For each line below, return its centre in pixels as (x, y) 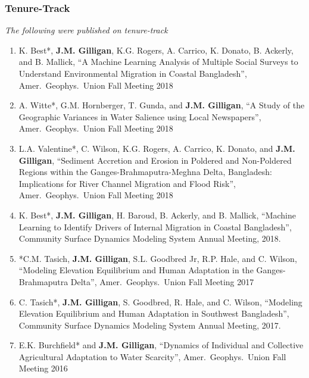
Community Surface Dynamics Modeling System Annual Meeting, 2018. (150, 238)
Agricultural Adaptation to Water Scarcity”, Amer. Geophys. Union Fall (152, 356)
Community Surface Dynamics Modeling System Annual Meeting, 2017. (150, 325)
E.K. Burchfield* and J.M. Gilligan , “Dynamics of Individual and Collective (161, 345)
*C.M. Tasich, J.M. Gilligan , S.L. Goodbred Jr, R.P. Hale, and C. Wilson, (158, 258)
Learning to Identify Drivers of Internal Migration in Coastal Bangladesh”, (155, 227)
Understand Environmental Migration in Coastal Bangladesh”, (133, 73)
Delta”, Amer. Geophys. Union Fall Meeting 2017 (162, 281)
